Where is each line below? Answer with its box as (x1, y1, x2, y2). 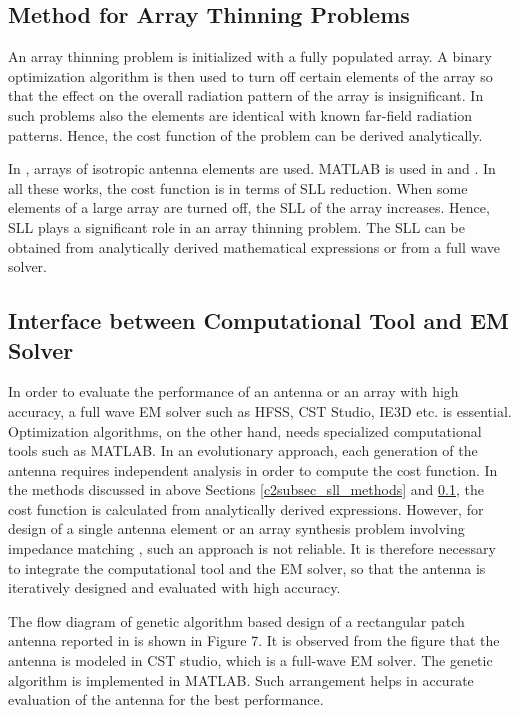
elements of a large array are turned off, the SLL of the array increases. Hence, (8, 197, 490, 218)
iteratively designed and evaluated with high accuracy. (8, 577, 341, 598)
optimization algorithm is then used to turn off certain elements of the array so (8, 65, 493, 86)
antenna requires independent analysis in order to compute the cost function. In (8, 459, 498, 480)
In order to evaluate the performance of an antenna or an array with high (8, 381, 459, 402)
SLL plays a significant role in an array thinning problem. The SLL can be (8, 216, 465, 237)
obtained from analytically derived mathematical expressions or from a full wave (8, 236, 500, 257)
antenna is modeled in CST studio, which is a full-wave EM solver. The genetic (8, 650, 493, 671)
